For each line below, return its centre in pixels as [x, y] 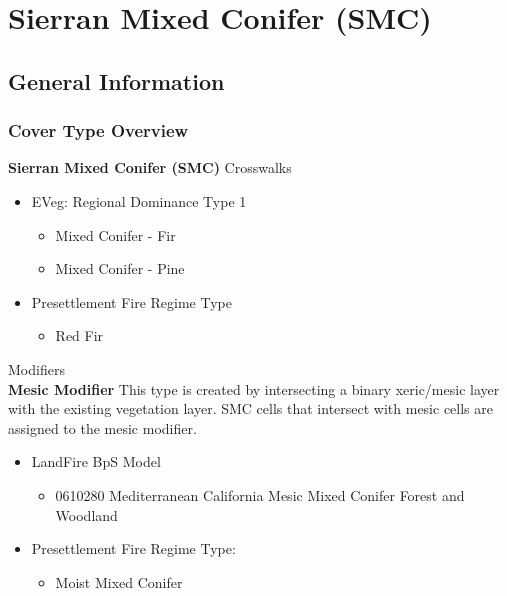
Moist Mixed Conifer [119, 581]
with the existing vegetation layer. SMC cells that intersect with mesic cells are [250, 408]
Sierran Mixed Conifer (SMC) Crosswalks [150, 167]
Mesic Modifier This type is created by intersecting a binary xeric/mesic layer [254, 388]
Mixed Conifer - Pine [120, 268]
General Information [116, 80]
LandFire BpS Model [96, 461]
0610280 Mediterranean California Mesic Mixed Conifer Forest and [260, 494]
